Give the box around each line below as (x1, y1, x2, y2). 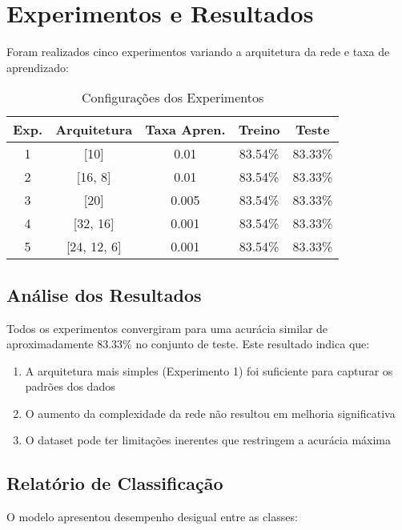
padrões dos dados (25, 378, 115, 395)
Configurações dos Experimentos (81, 88, 264, 107)
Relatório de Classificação (6, 471, 223, 496)
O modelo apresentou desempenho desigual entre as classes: (6, 508, 298, 525)
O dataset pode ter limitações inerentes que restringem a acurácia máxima (25, 432, 392, 448)
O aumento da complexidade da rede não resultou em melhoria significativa (25, 404, 396, 421)
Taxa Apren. (145, 120, 226, 139)
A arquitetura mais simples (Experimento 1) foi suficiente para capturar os (25, 362, 393, 379)
